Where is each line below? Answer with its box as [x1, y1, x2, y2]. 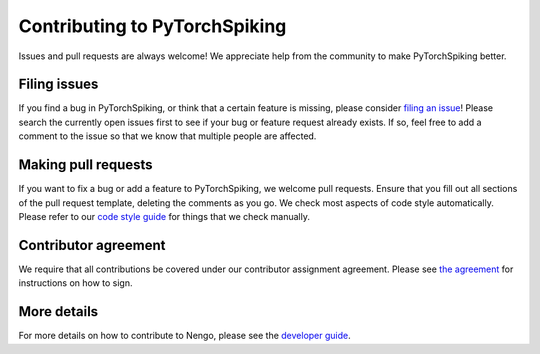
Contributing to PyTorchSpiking [18, 15, 287, 37]
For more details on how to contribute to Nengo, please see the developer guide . [18, 330, 352, 342]
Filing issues [18, 76, 99, 93]
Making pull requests [18, 156, 154, 174]
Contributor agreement [18, 236, 166, 254]
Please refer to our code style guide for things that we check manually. [18, 210, 310, 222]
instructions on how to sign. [18, 277, 134, 289]
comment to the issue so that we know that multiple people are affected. [18, 130, 317, 142]
